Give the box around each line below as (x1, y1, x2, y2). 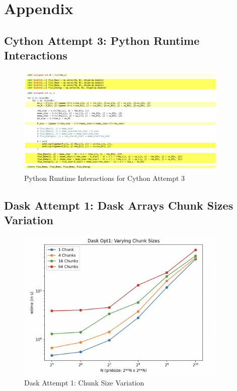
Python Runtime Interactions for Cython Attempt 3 (24, 173, 185, 183)
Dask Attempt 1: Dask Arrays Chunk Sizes (4, 198, 233, 213)
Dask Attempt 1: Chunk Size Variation (24, 377, 144, 388)
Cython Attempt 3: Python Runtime (4, 32, 200, 48)
